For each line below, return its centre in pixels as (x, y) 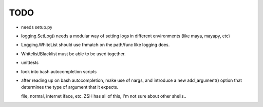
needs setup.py (37, 27)
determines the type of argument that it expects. (70, 87)
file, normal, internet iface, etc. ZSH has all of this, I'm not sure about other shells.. (104, 96)
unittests (30, 62)
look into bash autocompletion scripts (59, 71)
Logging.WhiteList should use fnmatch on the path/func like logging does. (95, 45)
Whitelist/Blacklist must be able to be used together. (74, 54)
